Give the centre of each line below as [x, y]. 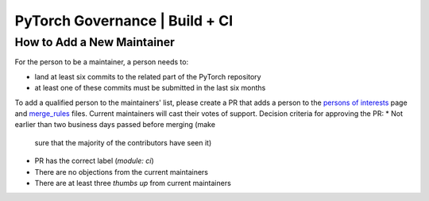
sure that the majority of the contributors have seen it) [123, 142]
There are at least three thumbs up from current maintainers [133, 183]
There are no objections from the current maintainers [122, 172]
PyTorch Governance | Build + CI [124, 21]
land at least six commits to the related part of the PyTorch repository [148, 76]
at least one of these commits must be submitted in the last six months [150, 88]
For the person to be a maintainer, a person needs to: [102, 62]
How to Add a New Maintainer [95, 42]
